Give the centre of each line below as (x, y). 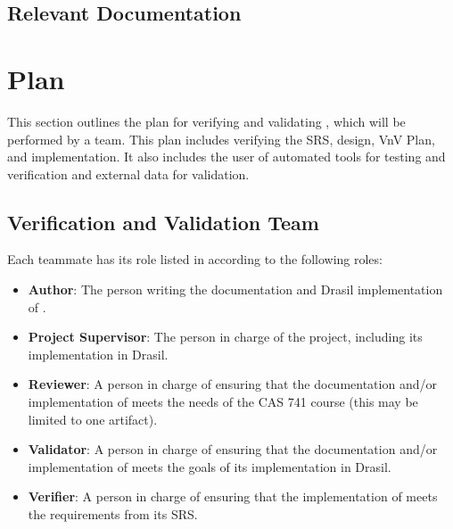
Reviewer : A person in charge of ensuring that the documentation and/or (232, 384)
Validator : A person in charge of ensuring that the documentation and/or (233, 449)
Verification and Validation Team (163, 222)
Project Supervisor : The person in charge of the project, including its (225, 337)
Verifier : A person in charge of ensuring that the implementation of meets (233, 496)
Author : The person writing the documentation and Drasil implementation (235, 289)
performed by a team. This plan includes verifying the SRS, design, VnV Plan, (221, 139)
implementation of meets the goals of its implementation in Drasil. (210, 466)
